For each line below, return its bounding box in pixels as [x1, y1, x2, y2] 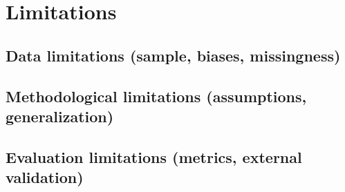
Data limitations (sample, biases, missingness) [6, 44, 341, 66]
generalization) [6, 105, 114, 126]
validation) [6, 166, 84, 188]
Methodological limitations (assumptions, [6, 85, 307, 106]
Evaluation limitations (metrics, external [6, 146, 302, 167]
